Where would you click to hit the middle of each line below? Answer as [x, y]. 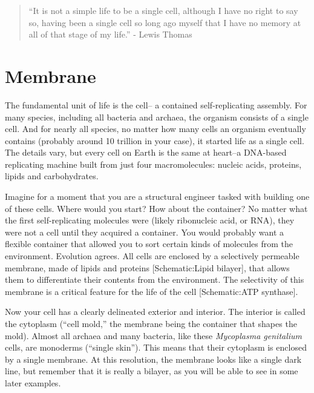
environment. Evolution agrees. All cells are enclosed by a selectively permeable [152, 256]
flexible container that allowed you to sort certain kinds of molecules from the [149, 244]
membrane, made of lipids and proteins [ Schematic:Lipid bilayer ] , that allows [147, 267]
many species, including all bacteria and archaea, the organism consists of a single [157, 117]
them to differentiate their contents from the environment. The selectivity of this [155, 279]
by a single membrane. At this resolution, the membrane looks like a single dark [153, 359]
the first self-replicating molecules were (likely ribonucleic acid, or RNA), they [150, 220]
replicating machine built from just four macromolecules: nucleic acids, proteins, [153, 164]
